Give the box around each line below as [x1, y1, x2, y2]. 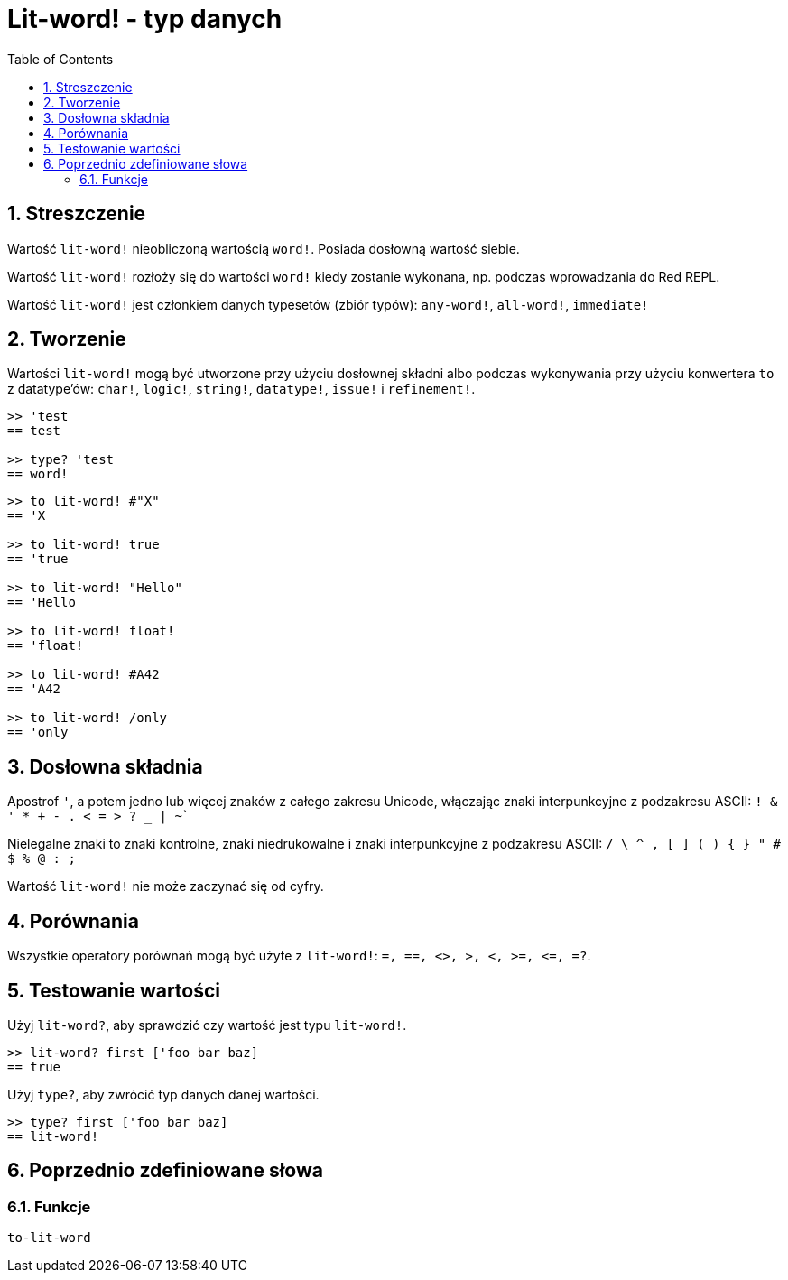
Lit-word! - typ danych [7, 4, 283, 34]
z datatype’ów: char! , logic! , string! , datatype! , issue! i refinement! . [7, 381, 476, 397]
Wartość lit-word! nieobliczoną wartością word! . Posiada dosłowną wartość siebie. [7, 240, 520, 256]
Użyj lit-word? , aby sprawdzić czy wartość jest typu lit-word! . [7, 1016, 407, 1033]
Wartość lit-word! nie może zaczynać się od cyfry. [7, 878, 324, 895]
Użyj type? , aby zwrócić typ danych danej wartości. [7, 1086, 320, 1102]
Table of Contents [7, 51, 114, 67]
